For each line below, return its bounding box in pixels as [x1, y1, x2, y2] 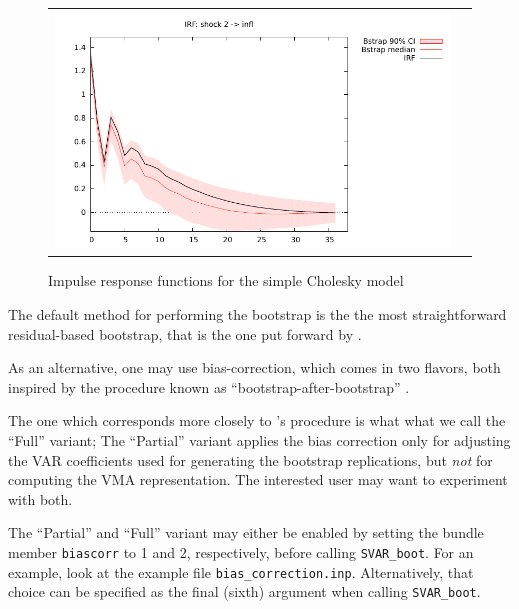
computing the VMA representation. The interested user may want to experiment [8, 469, 508, 490]
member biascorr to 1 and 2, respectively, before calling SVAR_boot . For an [8, 541, 474, 562]
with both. [8, 488, 73, 509]
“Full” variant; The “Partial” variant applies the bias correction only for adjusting [8, 430, 511, 450]
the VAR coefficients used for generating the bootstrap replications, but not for [8, 449, 493, 470]
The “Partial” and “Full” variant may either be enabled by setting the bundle [8, 522, 484, 543]
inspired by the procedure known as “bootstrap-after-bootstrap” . [8, 376, 410, 397]
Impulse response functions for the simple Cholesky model [48, 270, 404, 291]
